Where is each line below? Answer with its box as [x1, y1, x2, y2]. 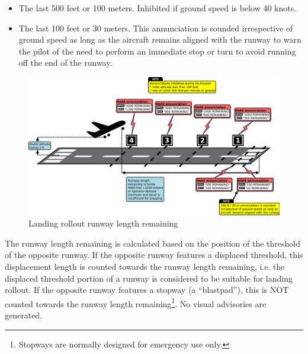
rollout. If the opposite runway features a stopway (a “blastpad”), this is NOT [5, 283, 289, 296]
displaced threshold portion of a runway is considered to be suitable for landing [5, 272, 293, 284]
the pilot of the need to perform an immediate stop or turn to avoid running [18, 44, 296, 57]
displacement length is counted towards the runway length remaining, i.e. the [5, 260, 285, 273]
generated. [5, 309, 43, 321]
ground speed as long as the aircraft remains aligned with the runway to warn [18, 33, 301, 46]
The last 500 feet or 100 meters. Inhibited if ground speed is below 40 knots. [18, 2, 297, 14]
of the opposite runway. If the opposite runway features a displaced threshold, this [5, 248, 303, 261]
